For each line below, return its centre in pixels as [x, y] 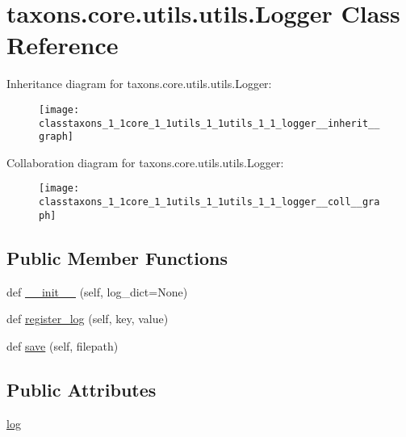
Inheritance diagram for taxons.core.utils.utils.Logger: [139, 84]
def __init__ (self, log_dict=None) [97, 291]
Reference [63, 45]
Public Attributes [82, 389]
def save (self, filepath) [63, 345]
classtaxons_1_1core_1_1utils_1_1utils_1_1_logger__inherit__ [209, 123]
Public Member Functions [117, 257]
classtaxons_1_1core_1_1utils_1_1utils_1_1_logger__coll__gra [209, 202]
